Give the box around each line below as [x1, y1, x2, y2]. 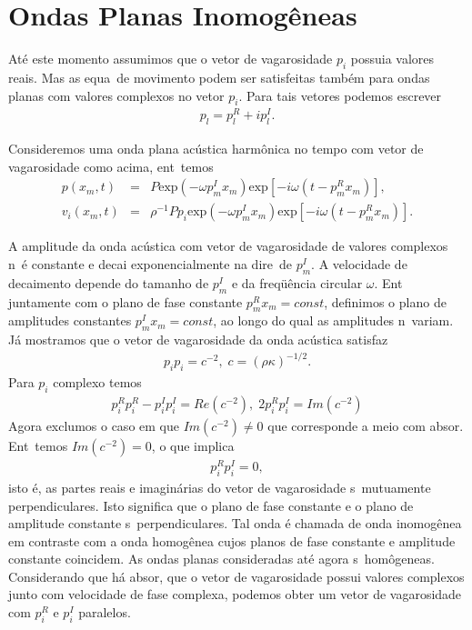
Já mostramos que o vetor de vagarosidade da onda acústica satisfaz [8, 330, 388, 349]
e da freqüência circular [231, 273, 363, 292]
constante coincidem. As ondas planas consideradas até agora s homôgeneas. [8, 549, 435, 568]
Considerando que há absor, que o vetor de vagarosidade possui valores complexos [8, 566, 465, 585]
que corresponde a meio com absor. [267, 416, 464, 435]
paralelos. [78, 603, 131, 622]
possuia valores [350, 49, 435, 68]
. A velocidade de [311, 255, 407, 274]
